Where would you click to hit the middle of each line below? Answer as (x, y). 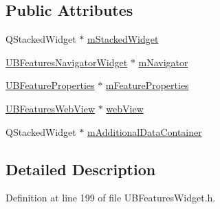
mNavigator (163, 62)
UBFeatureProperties (50, 85)
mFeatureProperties (147, 85)
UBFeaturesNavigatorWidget (67, 62)
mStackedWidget (123, 39)
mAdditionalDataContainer (145, 131)
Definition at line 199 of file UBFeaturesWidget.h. (111, 198)
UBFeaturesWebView (51, 108)
